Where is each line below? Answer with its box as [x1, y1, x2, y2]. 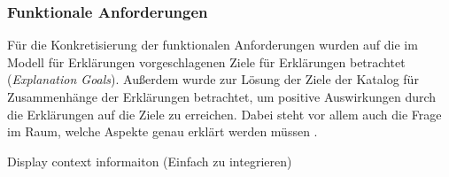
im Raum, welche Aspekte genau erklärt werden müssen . [7, 122, 318, 141]
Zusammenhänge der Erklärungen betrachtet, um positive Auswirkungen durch [7, 88, 437, 105]
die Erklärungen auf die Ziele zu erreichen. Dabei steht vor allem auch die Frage [7, 104, 442, 123]
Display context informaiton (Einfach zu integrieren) [7, 151, 292, 170]
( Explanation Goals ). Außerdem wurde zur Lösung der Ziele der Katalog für [7, 70, 419, 88]
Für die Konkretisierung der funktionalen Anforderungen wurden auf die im [7, 35, 418, 54]
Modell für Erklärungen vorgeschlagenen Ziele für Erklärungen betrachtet [7, 52, 406, 71]
